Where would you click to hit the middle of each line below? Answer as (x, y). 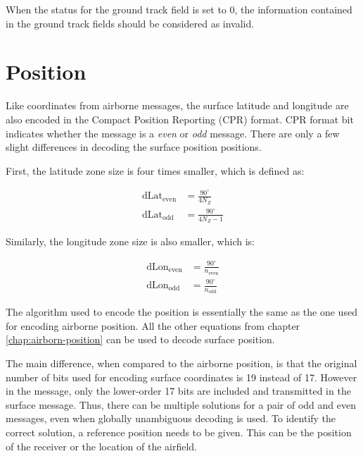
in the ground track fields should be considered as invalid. (130, 23)
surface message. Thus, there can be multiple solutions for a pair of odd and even (181, 404)
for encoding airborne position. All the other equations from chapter (153, 325)
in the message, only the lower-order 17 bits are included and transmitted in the (178, 391)
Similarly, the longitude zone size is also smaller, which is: (130, 241)
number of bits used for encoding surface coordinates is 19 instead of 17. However (181, 377)
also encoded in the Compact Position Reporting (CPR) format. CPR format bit (180, 119)
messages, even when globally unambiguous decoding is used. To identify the (171, 418)
